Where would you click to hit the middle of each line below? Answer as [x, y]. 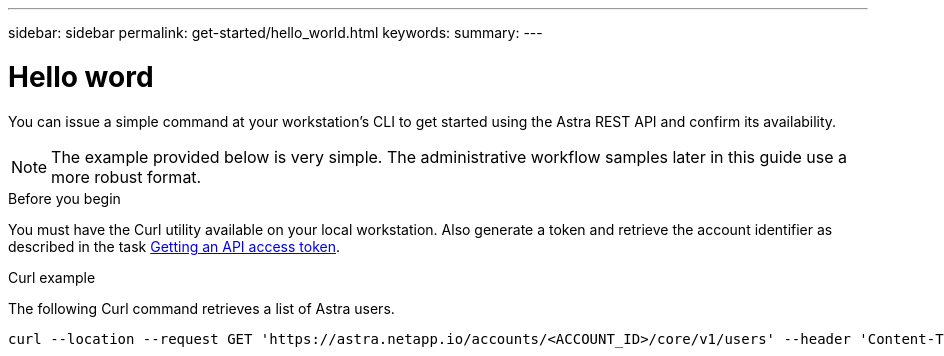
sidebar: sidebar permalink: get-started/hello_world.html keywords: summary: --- [275, 32]
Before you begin [64, 198]
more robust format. [126, 176]
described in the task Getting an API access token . [174, 246]
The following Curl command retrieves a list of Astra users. [201, 308]
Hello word [81, 76]
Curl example [52, 277]
